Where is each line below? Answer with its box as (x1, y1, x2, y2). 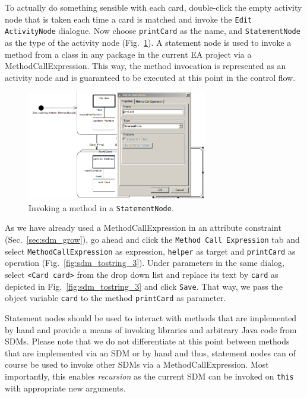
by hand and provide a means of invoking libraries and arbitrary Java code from (5, 323, 297, 336)
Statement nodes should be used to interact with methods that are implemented (5, 311, 297, 324)
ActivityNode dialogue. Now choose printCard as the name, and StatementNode (5, 24, 300, 37)
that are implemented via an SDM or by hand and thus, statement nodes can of (5, 346, 296, 359)
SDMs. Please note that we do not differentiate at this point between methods (5, 335, 290, 347)
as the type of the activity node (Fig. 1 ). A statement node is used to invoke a (5, 36, 292, 48)
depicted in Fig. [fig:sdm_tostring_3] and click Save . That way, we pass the (5, 280, 283, 292)
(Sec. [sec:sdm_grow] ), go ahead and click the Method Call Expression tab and (5, 233, 300, 246)
